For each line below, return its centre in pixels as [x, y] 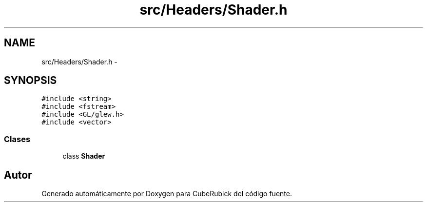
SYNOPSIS [30, 81]
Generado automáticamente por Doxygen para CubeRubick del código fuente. [167, 194]
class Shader [84, 156]
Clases [17, 139]
